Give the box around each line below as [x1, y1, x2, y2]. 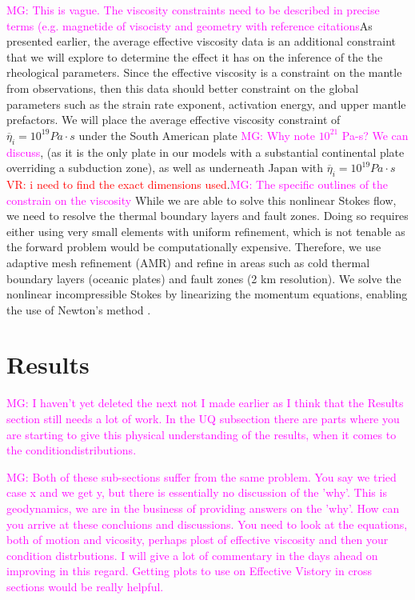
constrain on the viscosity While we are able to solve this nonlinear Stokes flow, [6, 191, 397, 208]
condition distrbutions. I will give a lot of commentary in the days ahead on [6, 546, 378, 563]
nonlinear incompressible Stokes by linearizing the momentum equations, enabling [6, 286, 408, 302]
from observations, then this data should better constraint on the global [6, 79, 359, 96]
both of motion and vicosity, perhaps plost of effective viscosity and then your [6, 531, 389, 548]
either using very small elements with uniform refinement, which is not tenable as [6, 222, 405, 239]
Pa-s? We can [341, 126, 409, 143]
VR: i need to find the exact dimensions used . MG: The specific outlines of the [6, 175, 389, 192]
